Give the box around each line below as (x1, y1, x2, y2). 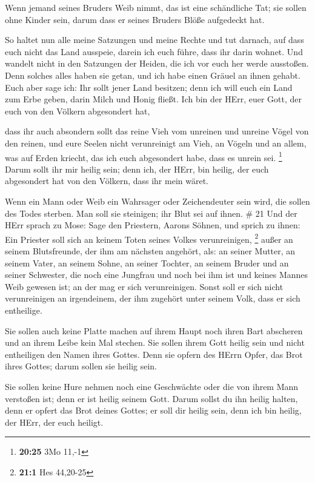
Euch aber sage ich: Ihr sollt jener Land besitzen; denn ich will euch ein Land (5, 81, 293, 93)
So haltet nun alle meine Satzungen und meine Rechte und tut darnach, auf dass (5, 33, 304, 46)
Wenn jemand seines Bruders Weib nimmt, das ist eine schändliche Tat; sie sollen (5, 1, 307, 13)
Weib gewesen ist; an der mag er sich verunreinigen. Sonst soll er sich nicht (5, 280, 283, 292)
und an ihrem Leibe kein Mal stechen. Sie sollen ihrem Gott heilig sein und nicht (5, 336, 305, 349)
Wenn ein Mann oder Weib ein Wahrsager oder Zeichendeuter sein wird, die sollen (5, 194, 310, 207)
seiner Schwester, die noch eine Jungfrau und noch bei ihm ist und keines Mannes (5, 268, 308, 281)
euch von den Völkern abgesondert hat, (5, 104, 150, 117)
